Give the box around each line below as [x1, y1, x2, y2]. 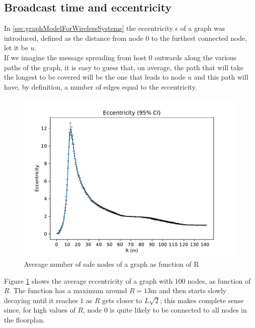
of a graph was [180, 23, 225, 33]
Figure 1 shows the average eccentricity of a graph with [4, 275, 173, 286]
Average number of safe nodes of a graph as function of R [24, 258, 199, 269]
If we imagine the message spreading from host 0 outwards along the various [4, 52, 237, 62]
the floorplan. [4, 314, 45, 325]
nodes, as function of [187, 275, 251, 286]
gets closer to [102, 295, 142, 305]
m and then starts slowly [151, 285, 227, 296]
